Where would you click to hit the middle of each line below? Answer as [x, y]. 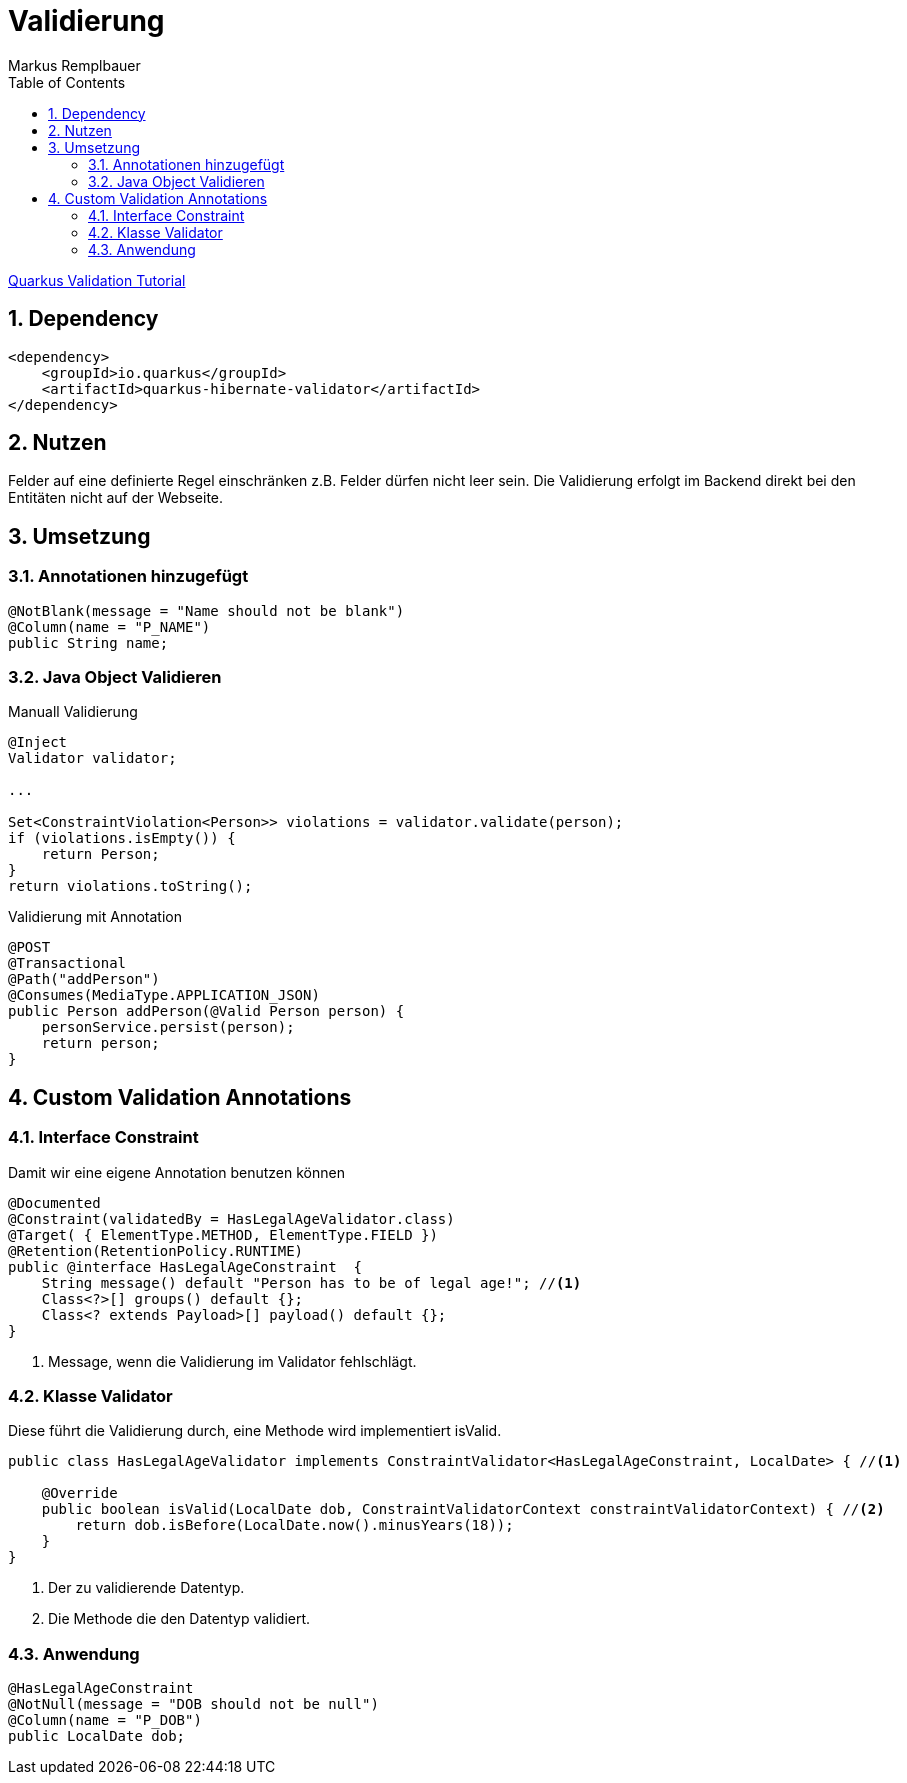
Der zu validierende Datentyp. [146, 1588]
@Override [79, 1493]
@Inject [38, 742]
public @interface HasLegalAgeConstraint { [185, 1266]
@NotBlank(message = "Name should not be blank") [206, 610]
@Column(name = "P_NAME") [109, 626]
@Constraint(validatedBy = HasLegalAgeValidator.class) [231, 1218]
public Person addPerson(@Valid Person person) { [206, 1011]
